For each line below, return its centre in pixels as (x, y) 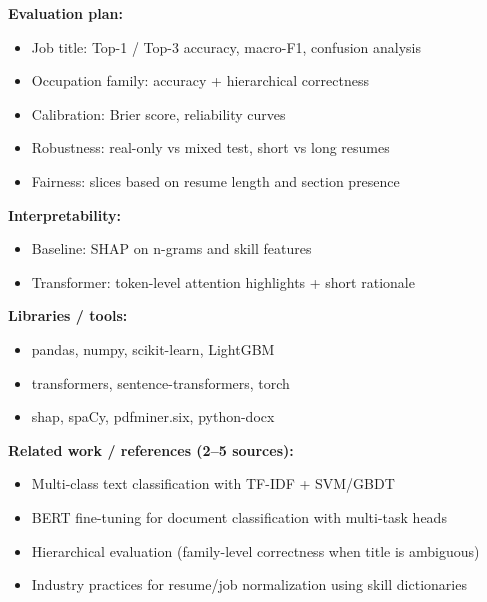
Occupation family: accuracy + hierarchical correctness (200, 80)
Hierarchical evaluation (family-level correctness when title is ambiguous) (255, 550)
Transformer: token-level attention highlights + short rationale (223, 281)
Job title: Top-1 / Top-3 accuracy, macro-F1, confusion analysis (226, 46)
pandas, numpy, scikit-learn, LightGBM (153, 348)
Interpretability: (65, 214)
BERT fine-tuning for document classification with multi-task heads (239, 516)
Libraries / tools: (68, 315)
